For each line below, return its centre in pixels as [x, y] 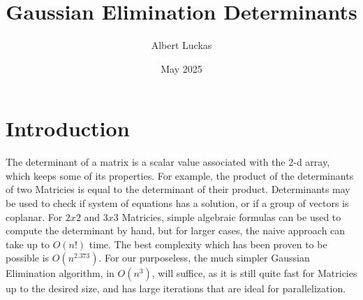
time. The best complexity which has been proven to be [208, 244]
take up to [28, 244]
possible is [28, 258]
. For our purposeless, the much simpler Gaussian [204, 258]
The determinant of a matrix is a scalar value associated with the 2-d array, [168, 162]
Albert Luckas [181, 45]
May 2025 [181, 68]
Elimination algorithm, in [60, 273]
